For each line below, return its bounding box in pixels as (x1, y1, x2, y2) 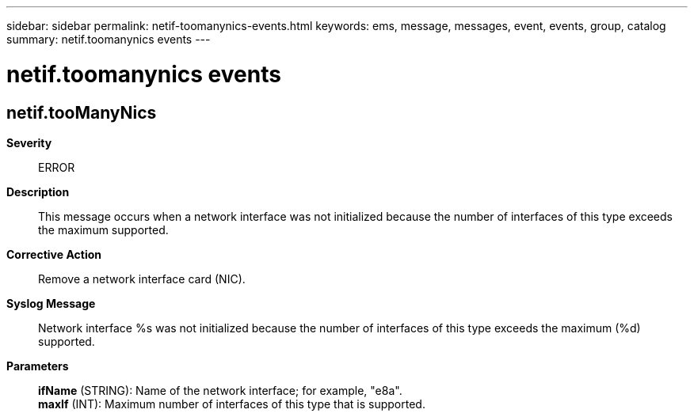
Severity (6, 135, 52, 150)
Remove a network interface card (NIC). (38, 271, 246, 286)
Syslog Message (6, 296, 96, 310)
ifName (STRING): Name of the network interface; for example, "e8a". (38, 383, 402, 397)
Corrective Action (6, 247, 101, 261)
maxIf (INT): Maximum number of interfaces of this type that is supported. (38, 396, 425, 411)
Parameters (6, 358, 69, 373)
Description (6, 184, 70, 199)
